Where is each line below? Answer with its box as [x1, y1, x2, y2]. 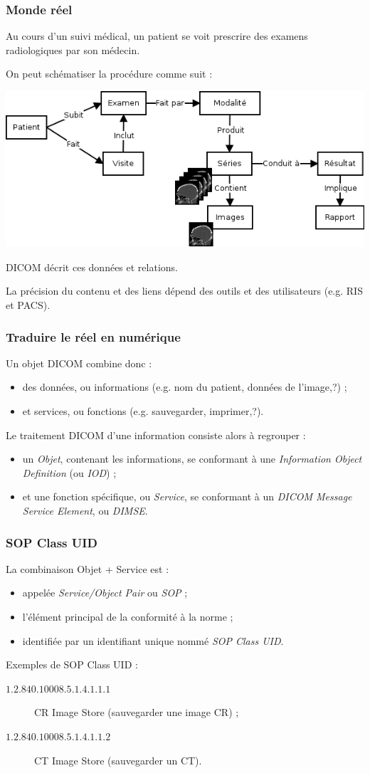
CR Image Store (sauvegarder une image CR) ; [34, 705, 239, 720]
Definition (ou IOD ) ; [22, 465, 117, 480]
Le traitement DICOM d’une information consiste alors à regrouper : [6, 427, 306, 442]
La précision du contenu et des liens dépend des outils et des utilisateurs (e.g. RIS [6, 283, 363, 298]
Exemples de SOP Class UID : [6, 657, 138, 672]
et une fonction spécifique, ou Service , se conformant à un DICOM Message [22, 489, 352, 504]
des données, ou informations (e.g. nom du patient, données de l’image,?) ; [22, 379, 347, 394]
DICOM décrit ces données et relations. [6, 259, 178, 274]
